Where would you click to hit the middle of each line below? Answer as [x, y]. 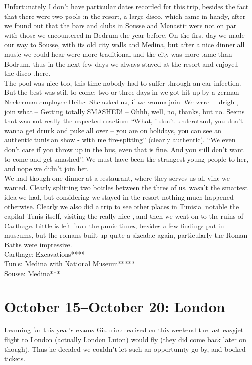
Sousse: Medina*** [32, 273]
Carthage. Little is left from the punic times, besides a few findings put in [114, 225]
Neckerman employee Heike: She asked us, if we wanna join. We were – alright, [122, 101]
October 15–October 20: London [115, 306]
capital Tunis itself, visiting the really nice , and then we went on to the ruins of [124, 216]
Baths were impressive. [38, 244]
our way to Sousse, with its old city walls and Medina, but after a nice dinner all [125, 44]
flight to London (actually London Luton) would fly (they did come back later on [126, 339]
